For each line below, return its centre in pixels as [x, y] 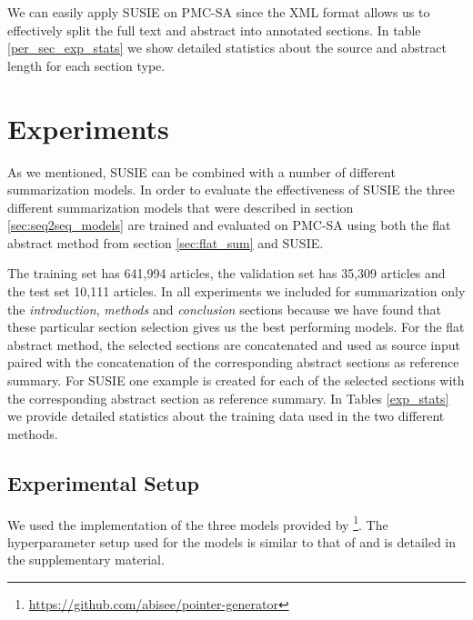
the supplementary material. [86, 560]
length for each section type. [86, 65]
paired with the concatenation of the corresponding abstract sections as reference [233, 362]
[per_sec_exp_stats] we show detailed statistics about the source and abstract [227, 48]
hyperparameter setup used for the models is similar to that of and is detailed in [232, 541]
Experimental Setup [103, 482]
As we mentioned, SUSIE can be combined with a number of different [201, 171]
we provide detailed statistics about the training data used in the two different [226, 416]
